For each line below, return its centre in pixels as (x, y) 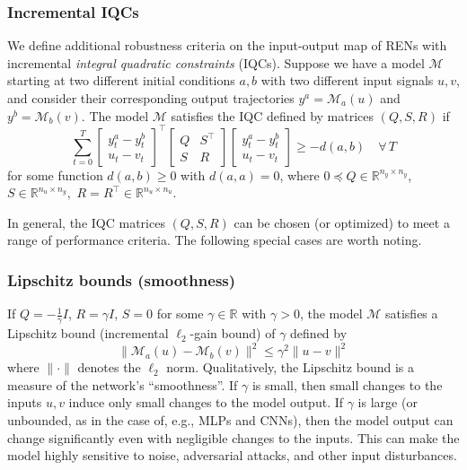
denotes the (109, 367)
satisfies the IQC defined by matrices (273, 115)
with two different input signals (347, 80)
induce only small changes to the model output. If (206, 402)
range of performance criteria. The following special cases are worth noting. (215, 240)
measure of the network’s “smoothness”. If (123, 384)
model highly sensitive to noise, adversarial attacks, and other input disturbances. (232, 455)
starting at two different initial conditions (121, 80)
